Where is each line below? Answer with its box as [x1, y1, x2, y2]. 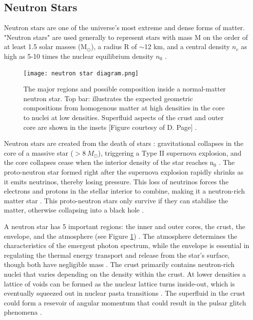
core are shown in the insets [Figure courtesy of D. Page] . [23, 122, 197, 132]
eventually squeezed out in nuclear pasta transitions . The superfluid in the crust [4, 288, 245, 298]
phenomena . [4, 307, 42, 317]
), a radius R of [91, 41, 137, 52]
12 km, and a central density [144, 41, 230, 52]
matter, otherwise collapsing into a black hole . [4, 205, 144, 215]
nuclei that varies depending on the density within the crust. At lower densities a [4, 268, 246, 279]
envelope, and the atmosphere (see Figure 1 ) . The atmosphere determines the [4, 231, 237, 241]
